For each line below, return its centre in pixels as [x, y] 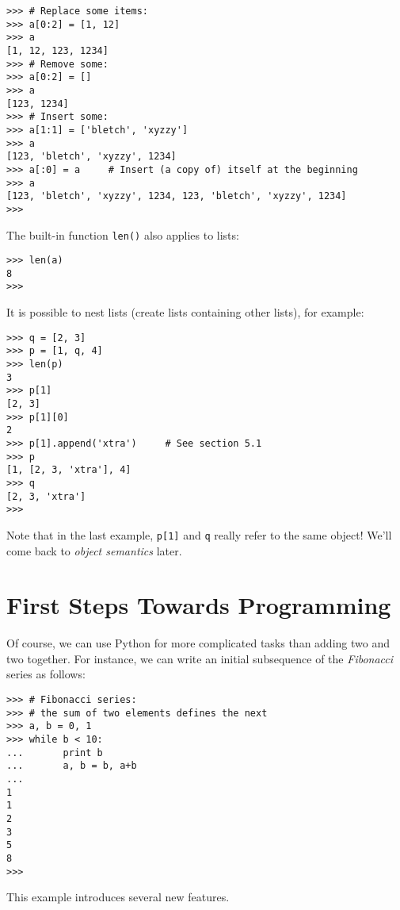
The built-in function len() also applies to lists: [123, 234]
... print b [55, 753]
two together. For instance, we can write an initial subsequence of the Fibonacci [200, 658]
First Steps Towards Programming [199, 605]
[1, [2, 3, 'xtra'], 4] [69, 470]
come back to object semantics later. [94, 550]
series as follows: [46, 674]
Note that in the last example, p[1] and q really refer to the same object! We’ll [199, 534]
